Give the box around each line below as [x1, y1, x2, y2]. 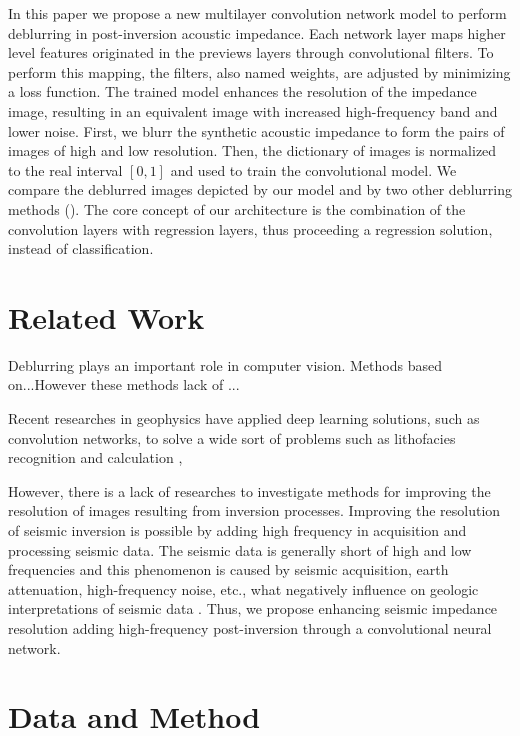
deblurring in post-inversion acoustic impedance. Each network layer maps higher [8, 22, 506, 43]
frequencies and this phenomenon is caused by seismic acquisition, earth [8, 559, 449, 580]
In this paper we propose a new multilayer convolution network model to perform [8, 3, 507, 23]
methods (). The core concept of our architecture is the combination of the [8, 198, 466, 219]
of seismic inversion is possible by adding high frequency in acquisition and [8, 520, 467, 540]
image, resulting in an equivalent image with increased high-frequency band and [8, 100, 498, 121]
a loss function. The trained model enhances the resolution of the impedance [8, 81, 477, 102]
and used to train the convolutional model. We [170, 159, 457, 180]
